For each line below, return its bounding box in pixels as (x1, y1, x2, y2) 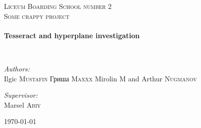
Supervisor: (4, 90, 38, 100)
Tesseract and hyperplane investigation (4, 30, 140, 40)
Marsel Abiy (4, 99, 41, 110)
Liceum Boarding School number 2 (4, 1, 112, 11)
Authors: (4, 63, 30, 73)
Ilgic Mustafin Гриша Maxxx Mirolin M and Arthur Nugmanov (4, 73, 197, 83)
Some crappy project (4, 10, 70, 21)
